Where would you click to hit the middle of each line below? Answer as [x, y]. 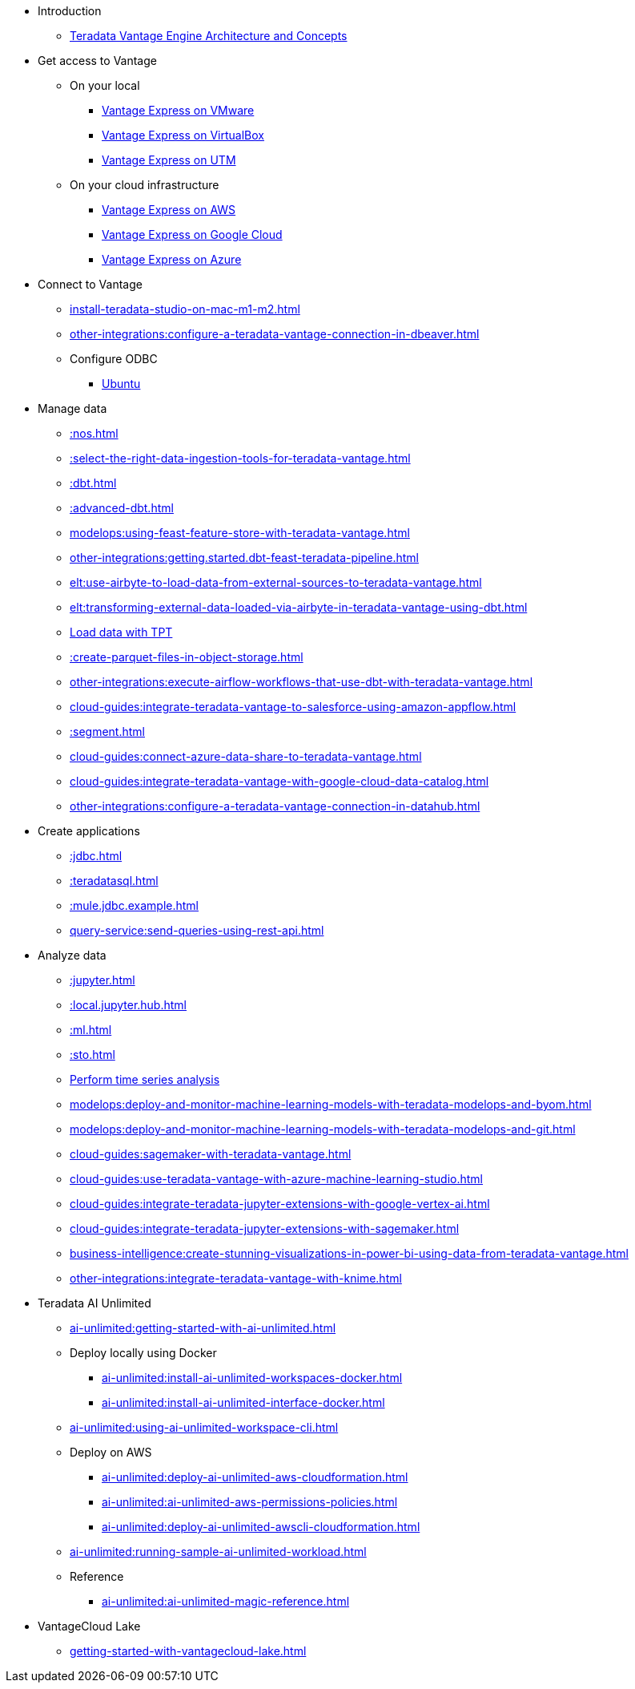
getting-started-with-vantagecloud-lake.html [188, 1651]
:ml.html [91, 1030]
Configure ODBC [114, 359]
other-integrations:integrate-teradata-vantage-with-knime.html [236, 1278]
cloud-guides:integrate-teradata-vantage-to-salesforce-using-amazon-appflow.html [293, 707]
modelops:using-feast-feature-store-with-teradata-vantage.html [240, 533]
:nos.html [94, 433]
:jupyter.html [102, 980]
